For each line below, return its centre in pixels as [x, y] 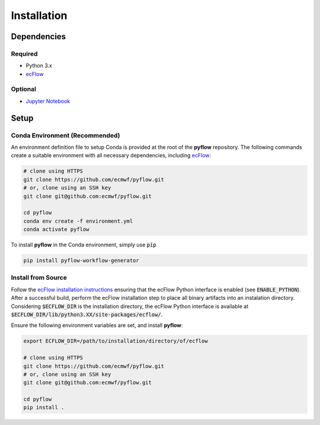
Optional [24, 89]
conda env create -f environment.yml [78, 221]
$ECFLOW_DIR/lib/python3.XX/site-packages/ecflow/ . [87, 314]
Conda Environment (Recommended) [66, 135]
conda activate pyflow [56, 229]
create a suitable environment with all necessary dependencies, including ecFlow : [111, 156]
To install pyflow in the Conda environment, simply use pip [84, 245]
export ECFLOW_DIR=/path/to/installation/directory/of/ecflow [116, 341]
